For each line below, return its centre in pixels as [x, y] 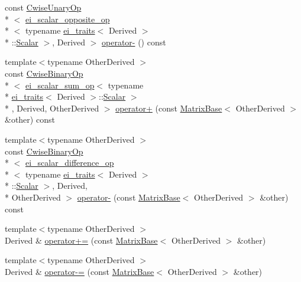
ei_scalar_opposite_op [68, 19]
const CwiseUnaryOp [43, 7]
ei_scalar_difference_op [70, 163]
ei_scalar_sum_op [60, 85]
